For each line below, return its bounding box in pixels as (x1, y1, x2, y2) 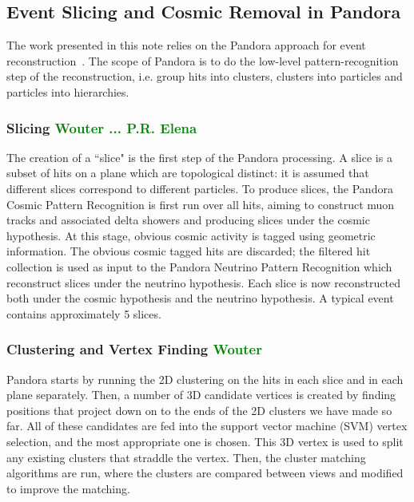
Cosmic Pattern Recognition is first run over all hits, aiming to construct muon (6, 196, 395, 212)
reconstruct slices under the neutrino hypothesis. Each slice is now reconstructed (6, 274, 400, 291)
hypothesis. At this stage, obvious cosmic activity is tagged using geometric (6, 227, 376, 243)
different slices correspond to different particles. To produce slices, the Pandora (6, 180, 393, 196)
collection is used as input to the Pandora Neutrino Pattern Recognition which (6, 258, 392, 275)
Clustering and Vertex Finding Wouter (6, 339, 262, 359)
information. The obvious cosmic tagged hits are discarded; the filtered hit (6, 243, 371, 259)
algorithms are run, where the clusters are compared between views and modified (6, 464, 404, 481)
